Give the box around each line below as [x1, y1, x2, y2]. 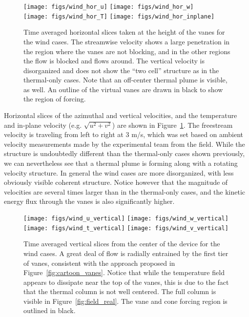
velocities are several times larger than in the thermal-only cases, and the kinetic [4, 186, 246, 197]
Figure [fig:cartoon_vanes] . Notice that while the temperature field [23, 267, 225, 277]
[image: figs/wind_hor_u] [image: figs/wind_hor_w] [23, 3, 194, 10]
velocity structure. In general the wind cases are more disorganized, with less [4, 167, 234, 178]
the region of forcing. [23, 94, 86, 104]
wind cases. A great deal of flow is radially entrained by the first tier [23, 248, 228, 258]
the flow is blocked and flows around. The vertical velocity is [23, 56, 205, 66]
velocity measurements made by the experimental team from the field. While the [4, 139, 245, 149]
